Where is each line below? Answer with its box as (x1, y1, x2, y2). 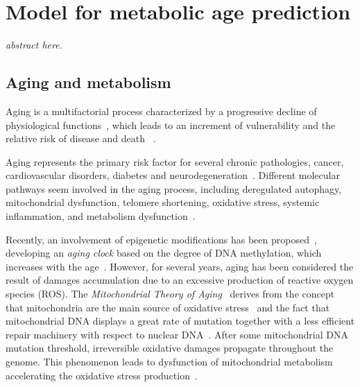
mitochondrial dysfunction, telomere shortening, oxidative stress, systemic (6, 195, 320, 209)
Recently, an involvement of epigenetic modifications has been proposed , (6, 232, 317, 246)
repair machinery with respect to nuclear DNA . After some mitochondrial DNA (6, 327, 348, 341)
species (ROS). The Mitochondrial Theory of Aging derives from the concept (6, 286, 335, 301)
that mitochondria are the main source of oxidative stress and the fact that (6, 300, 330, 314)
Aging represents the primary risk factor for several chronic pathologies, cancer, (6, 154, 344, 169)
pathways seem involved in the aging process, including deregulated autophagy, (6, 181, 342, 196)
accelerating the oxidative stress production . (6, 368, 198, 382)
